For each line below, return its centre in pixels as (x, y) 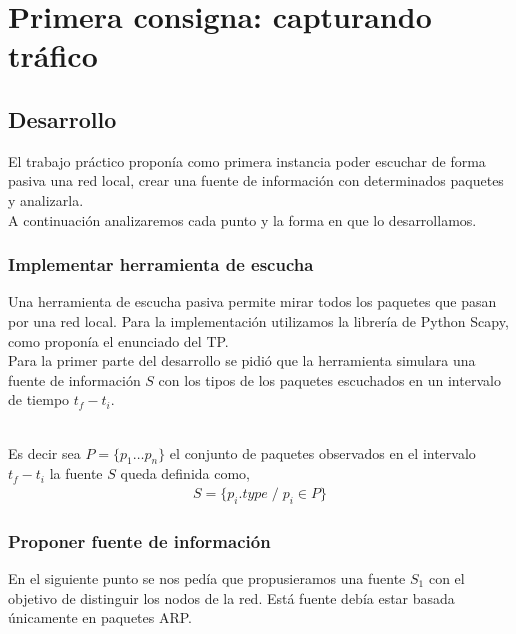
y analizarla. (46, 199)
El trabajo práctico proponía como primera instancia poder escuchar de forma (247, 160)
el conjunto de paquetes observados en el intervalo (322, 452)
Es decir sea (44, 452)
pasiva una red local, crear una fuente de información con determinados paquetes (256, 180)
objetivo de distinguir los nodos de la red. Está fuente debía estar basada (231, 597)
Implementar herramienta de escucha (161, 264)
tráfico (53, 55)
